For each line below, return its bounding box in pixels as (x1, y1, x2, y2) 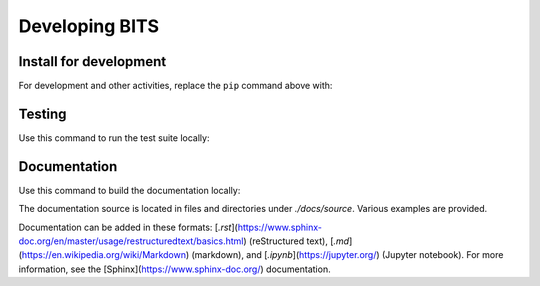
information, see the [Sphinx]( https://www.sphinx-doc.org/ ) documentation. (18, 263, 331, 275)
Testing (18, 105, 67, 122)
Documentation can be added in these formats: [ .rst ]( (18, 221, 239, 233)
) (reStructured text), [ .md (243, 235, 350, 247)
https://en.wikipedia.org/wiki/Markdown (21, 249, 187, 261)
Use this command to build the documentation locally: (18, 184, 241, 196)
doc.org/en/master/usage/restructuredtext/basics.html (18, 235, 244, 247)
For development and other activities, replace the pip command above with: (18, 80, 333, 92)
